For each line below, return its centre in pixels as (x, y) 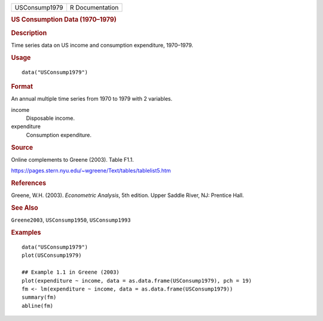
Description (29, 33)
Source (22, 147)
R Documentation (94, 7)
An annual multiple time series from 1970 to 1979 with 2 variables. (92, 99)
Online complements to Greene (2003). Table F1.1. (72, 159)
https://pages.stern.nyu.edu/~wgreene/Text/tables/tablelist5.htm (91, 171)
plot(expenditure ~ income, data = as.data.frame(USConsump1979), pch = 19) (137, 281)
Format (22, 86)
